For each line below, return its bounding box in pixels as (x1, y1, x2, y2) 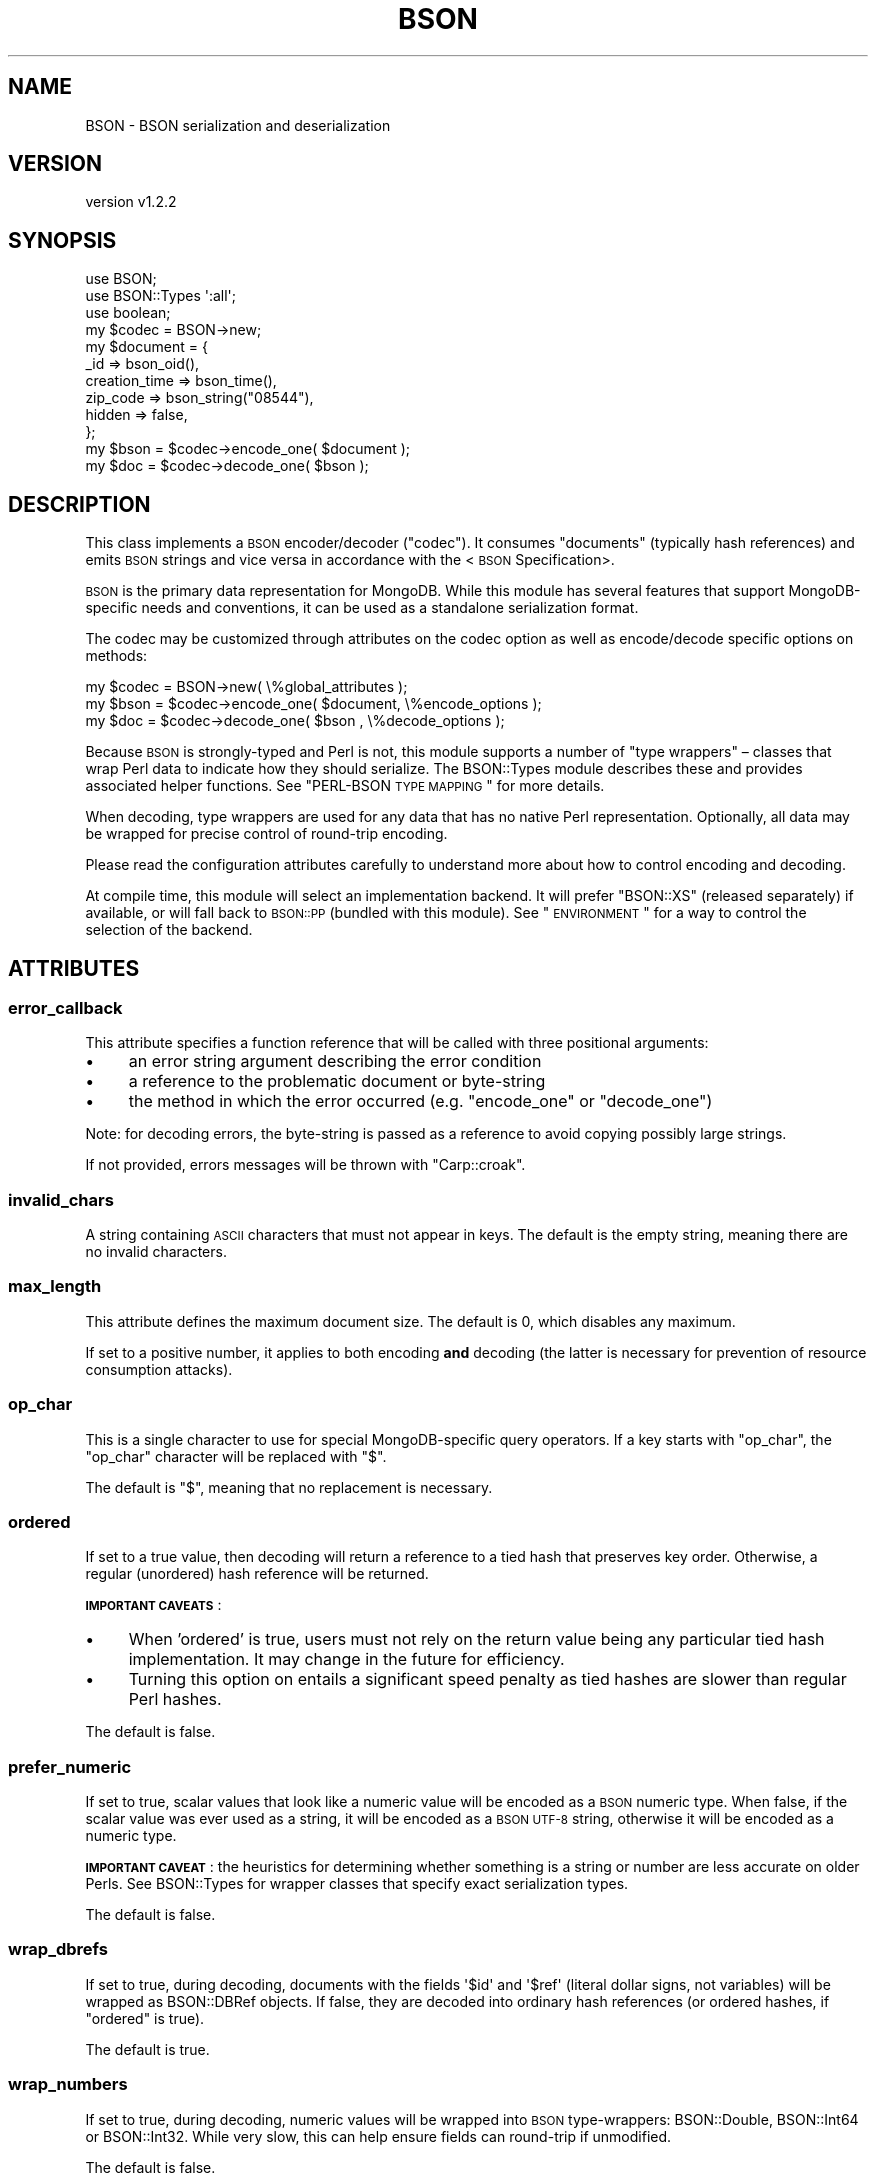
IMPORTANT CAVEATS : (85, 1596, 222, 1614)
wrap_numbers (8, 2074, 128, 2095)
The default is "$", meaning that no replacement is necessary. (85, 1478, 493, 1496)
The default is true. (85, 2040, 210, 2058)
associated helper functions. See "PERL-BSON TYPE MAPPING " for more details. (85, 777, 605, 795)
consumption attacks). (85, 1360, 233, 1378)
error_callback (8, 997, 123, 1018)
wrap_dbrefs (8, 1939, 108, 1960)
